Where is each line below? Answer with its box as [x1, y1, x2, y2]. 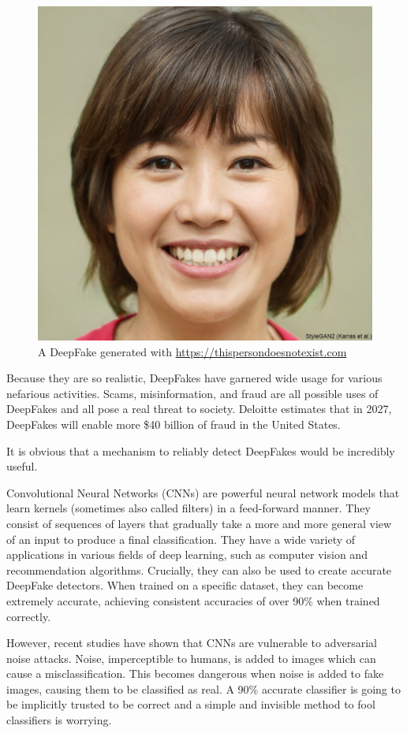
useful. [6, 458, 38, 474]
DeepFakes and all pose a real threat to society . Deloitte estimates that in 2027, [6, 400, 392, 417]
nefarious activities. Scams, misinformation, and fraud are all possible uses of [6, 385, 379, 401]
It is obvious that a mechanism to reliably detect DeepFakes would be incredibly [6, 442, 395, 459]
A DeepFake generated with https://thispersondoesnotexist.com [38, 343, 347, 359]
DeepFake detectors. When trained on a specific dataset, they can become [6, 577, 364, 593]
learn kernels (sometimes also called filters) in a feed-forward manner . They [6, 500, 371, 516]
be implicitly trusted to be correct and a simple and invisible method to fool [6, 696, 375, 713]
